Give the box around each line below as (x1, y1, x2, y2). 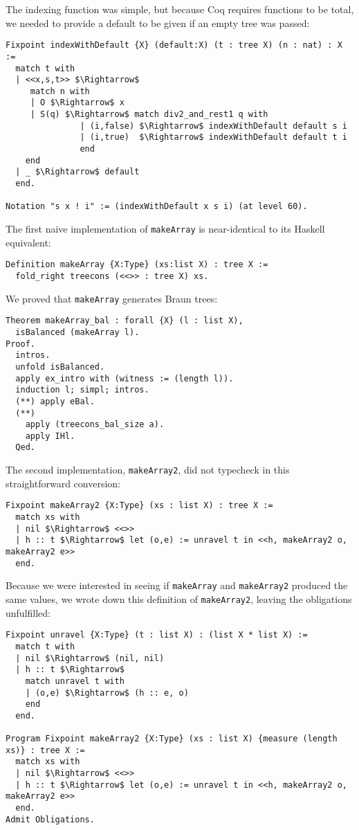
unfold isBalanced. (15, 361, 105, 372)
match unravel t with (25, 676, 125, 686)
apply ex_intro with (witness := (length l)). (15, 373, 234, 384)
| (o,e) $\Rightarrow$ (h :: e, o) (25, 687, 189, 698)
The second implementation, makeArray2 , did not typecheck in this (6, 462, 290, 477)
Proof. (6, 339, 35, 349)
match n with (30, 86, 90, 96)
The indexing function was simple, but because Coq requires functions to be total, (6, 2, 354, 16)
